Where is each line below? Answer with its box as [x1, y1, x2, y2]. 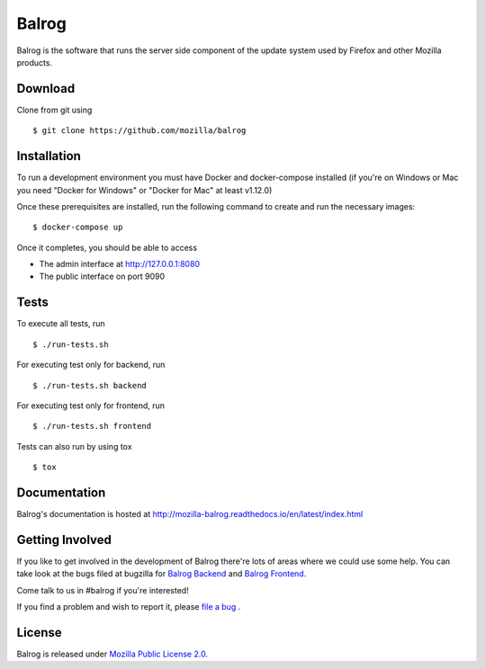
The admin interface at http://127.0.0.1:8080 [39, 259, 201, 270]
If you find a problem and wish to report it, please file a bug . [16, 602, 241, 612]
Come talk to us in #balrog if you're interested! [16, 584, 189, 595]
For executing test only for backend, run [16, 360, 166, 370]
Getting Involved [16, 531, 112, 548]
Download [16, 81, 76, 96]
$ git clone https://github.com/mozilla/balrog [32, 126, 247, 136]
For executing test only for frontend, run [16, 400, 166, 411]
